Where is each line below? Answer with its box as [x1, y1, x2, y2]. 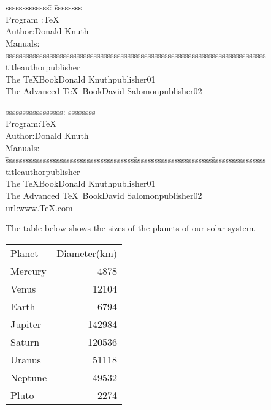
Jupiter [10, 316, 42, 331]
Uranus [10, 352, 41, 367]
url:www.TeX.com [6, 201, 73, 214]
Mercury [10, 263, 47, 278]
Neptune [10, 370, 47, 384]
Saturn [10, 334, 40, 349]
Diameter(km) [56, 245, 118, 260]
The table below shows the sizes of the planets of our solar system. [6, 222, 256, 234]
